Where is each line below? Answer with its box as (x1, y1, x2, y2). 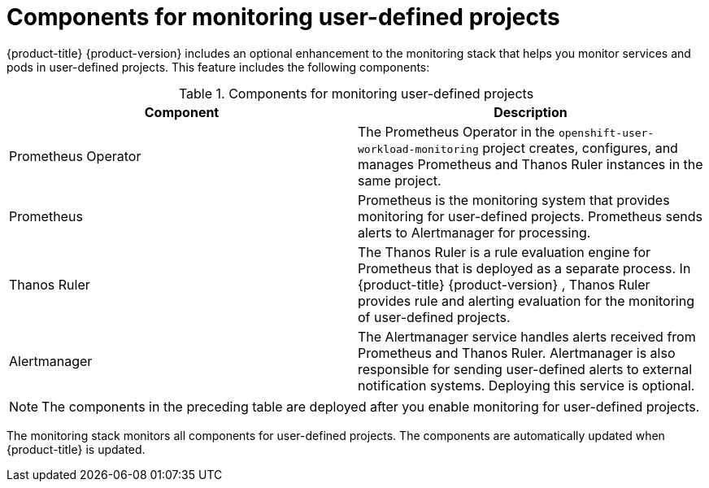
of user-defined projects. (358, 308, 511, 325)
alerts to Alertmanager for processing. (358, 224, 591, 241)
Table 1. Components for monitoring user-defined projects (178, 85, 534, 102)
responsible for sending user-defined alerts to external (358, 360, 693, 377)
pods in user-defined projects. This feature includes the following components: (7, 59, 430, 74)
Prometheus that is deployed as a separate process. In (358, 259, 691, 277)
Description (494, 103, 568, 120)
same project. (358, 172, 441, 189)
